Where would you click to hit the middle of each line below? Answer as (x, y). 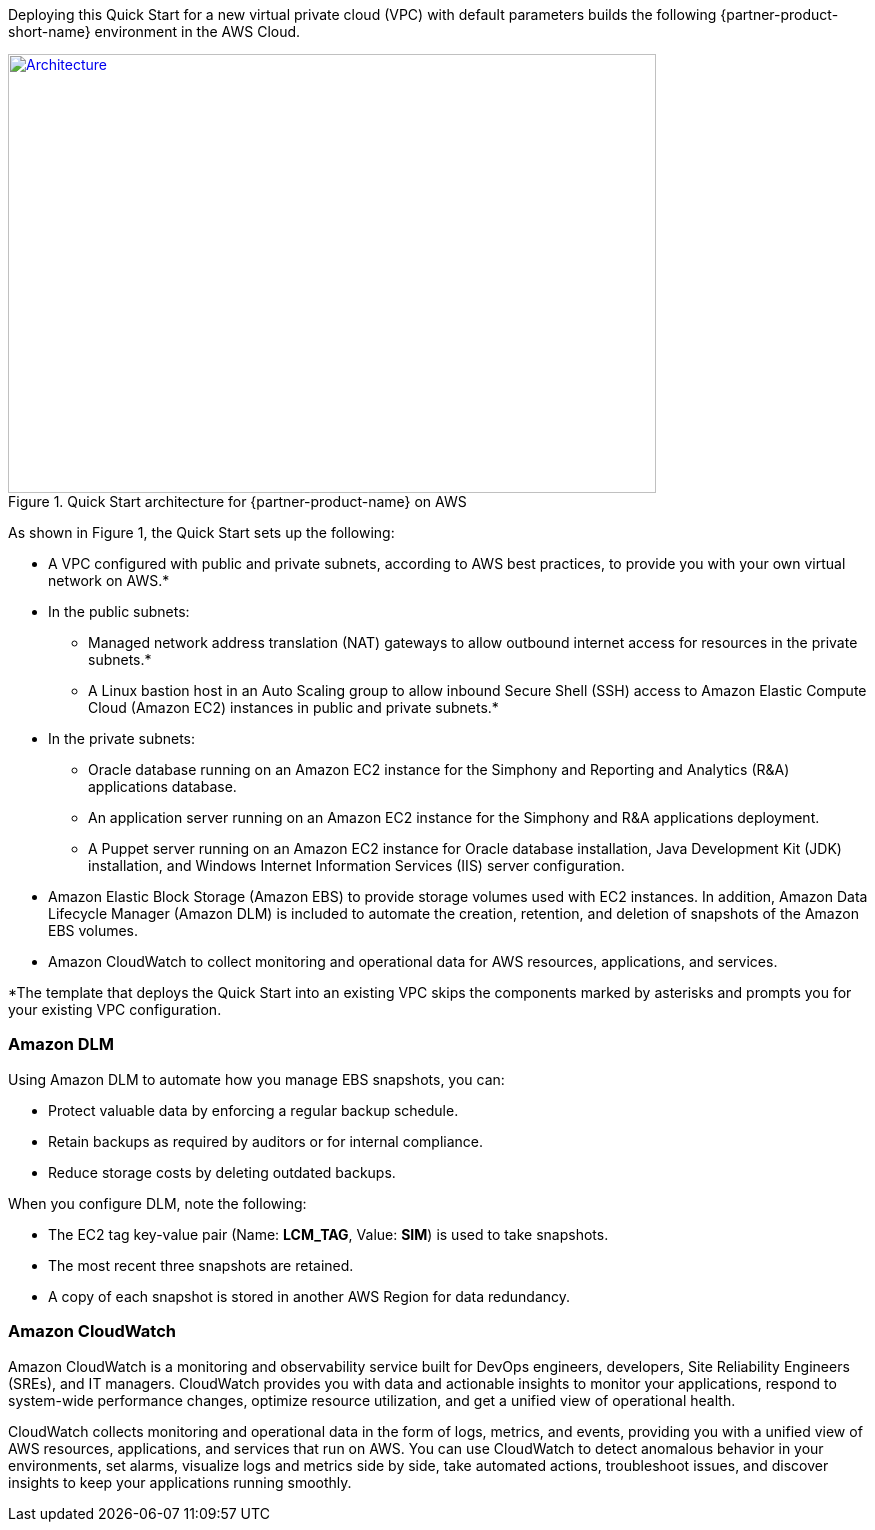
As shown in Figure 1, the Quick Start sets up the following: (201, 532)
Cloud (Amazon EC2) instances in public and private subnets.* (293, 707)
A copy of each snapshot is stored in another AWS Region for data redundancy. (309, 1296)
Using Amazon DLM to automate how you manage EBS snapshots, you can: (256, 1079)
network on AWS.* (109, 580)
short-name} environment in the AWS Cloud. (154, 31)
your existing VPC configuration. (115, 1009)
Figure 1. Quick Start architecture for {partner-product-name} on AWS (237, 501)
